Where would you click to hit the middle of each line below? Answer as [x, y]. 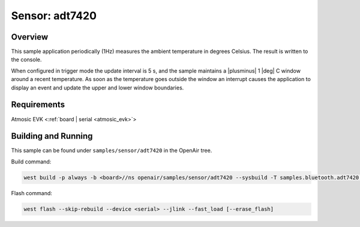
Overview [30, 37]
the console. [26, 59]
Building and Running [52, 136]
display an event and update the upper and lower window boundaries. [97, 88]
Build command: [31, 162]
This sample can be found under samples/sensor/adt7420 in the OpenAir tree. [112, 151]
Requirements [38, 105]
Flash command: [31, 193]
